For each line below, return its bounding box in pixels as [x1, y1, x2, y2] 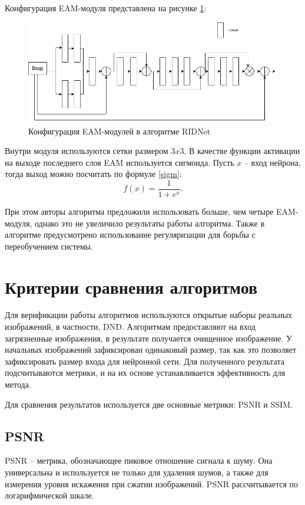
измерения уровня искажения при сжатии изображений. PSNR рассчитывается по [5, 477, 299, 490]
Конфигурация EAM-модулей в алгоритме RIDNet [28, 124, 211, 137]
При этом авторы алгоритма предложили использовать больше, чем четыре [5, 205, 274, 217]
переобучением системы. [5, 240, 93, 252]
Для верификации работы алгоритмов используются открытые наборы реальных [5, 309, 293, 321]
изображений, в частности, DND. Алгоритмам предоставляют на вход [5, 320, 256, 333]
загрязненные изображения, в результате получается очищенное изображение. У [5, 332, 292, 344]
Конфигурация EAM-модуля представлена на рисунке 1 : [5, 2, 207, 14]
